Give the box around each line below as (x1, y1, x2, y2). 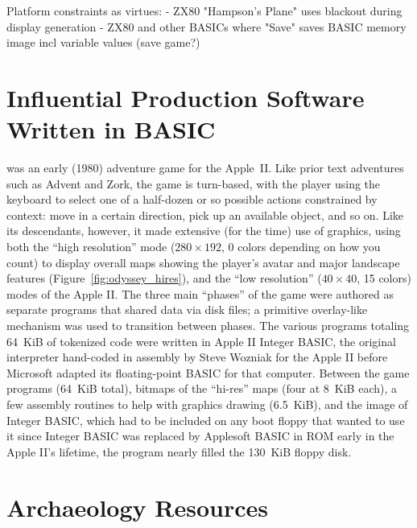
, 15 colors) (357, 270, 411, 287)
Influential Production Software (6, 80, 365, 113)
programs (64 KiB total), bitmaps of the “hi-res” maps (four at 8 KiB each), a (6, 380, 398, 397)
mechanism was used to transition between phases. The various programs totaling (6, 317, 410, 334)
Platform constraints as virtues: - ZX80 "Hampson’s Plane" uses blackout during (6, 2, 403, 19)
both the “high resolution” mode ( (6, 238, 175, 255)
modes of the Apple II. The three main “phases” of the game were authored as (6, 285, 394, 302)
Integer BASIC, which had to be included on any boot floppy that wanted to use (6, 411, 405, 428)
